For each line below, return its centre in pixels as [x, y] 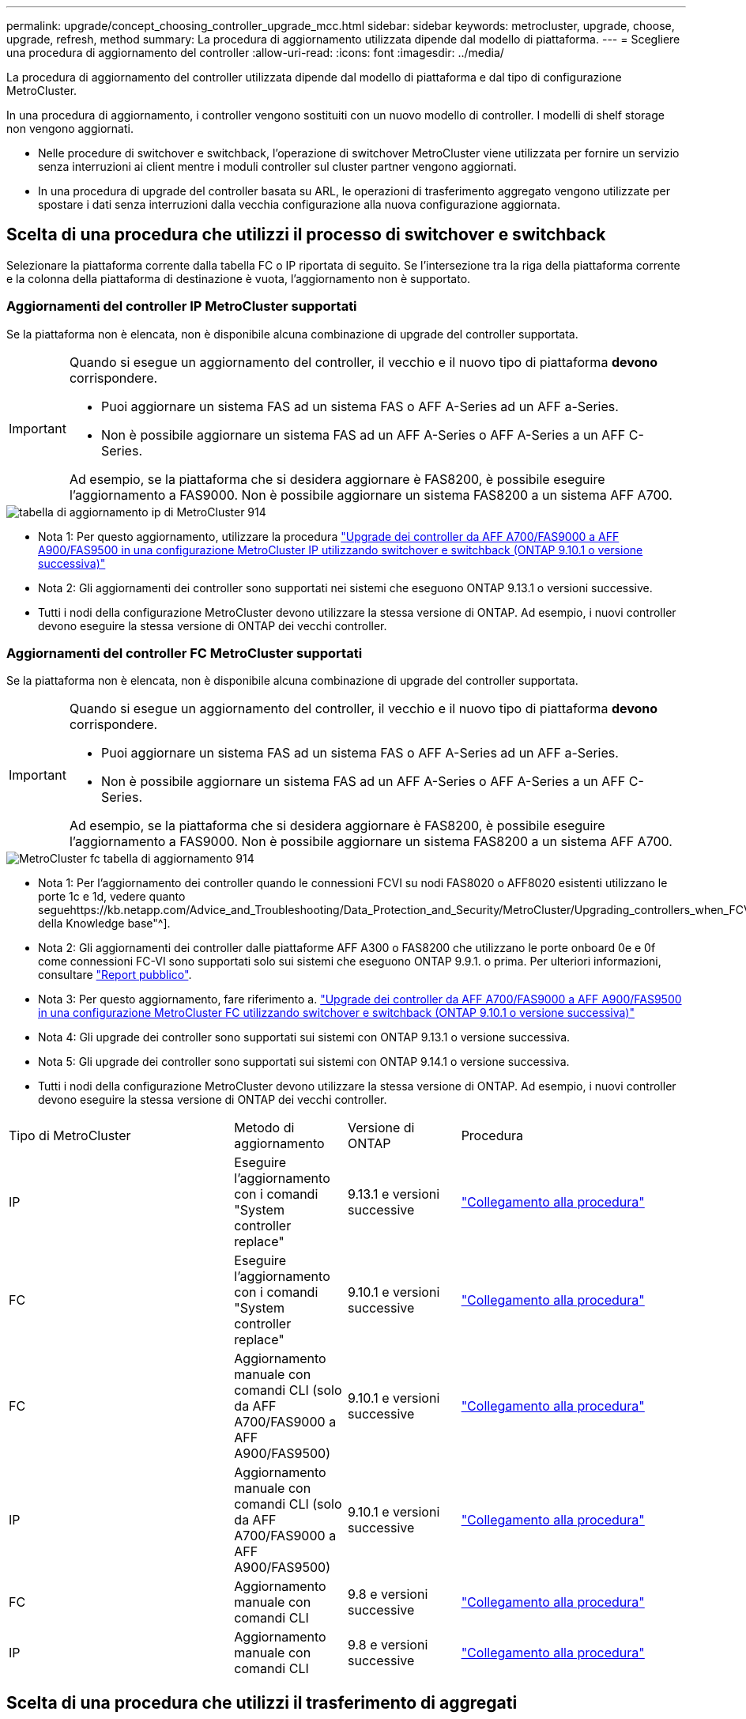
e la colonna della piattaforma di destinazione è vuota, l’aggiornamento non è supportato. [239, 278]
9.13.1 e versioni [394, 1194]
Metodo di [264, 1128]
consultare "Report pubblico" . [115, 975]
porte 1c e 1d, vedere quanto [112, 897]
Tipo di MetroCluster [70, 1136]
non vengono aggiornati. [70, 128]
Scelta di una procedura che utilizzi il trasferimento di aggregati [262, 1702]
